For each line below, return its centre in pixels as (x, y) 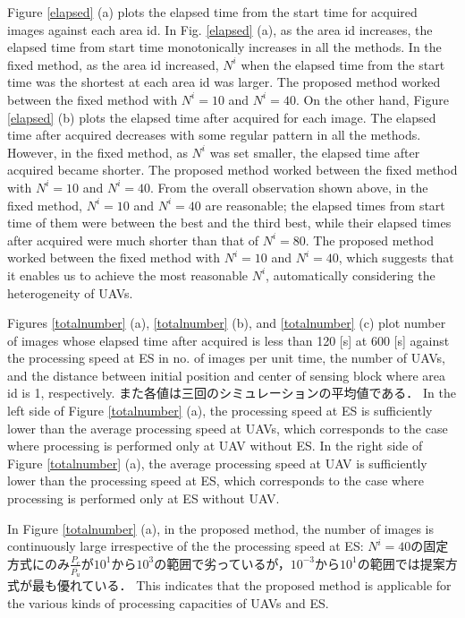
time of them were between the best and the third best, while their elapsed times (229, 223)
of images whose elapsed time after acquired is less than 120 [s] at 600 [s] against (228, 340)
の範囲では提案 (401, 563)
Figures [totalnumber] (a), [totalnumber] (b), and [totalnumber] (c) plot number (227, 323)
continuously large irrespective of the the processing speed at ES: (186, 546)
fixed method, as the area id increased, (113, 64)
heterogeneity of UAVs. (70, 292)
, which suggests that (396, 257)
